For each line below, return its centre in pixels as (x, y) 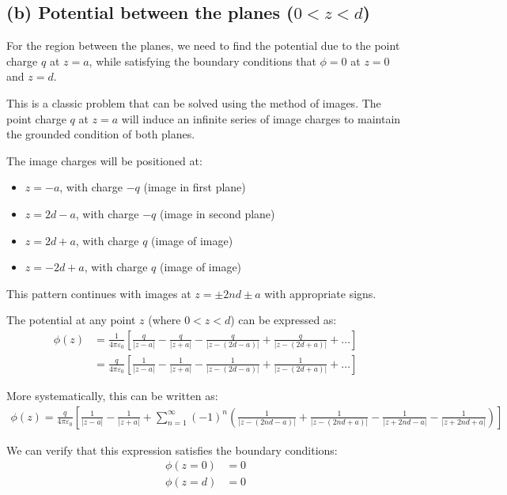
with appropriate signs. (320, 293)
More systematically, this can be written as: (112, 395)
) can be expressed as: (284, 320)
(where (165, 320)
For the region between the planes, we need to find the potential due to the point (203, 45)
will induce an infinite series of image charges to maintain (261, 118)
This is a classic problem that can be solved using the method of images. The (194, 102)
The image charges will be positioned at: (104, 160)
